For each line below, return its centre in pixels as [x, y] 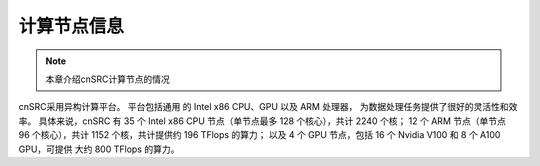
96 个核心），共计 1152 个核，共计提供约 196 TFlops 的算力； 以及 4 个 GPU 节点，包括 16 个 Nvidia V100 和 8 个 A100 [259, 135]
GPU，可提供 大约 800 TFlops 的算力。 [99, 149]
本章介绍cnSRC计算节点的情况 [107, 79]
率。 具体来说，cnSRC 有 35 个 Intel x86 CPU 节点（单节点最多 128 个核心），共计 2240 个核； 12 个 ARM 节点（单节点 [262, 121]
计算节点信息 [71, 26]
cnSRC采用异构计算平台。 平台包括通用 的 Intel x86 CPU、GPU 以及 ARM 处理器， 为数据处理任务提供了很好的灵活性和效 [268, 107]
